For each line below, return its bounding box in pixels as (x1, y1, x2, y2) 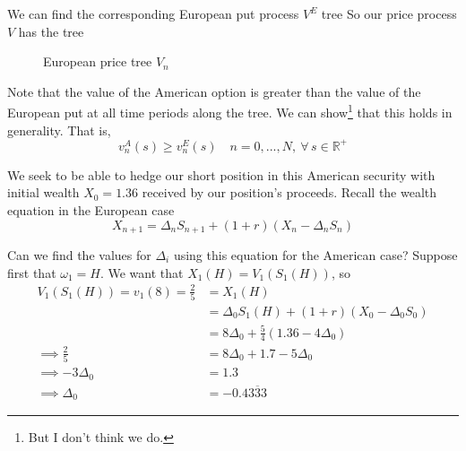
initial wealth (7, 183, 80, 202)
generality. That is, (7, 120, 111, 139)
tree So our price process (321, 4, 457, 22)
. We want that (99, 263, 184, 282)
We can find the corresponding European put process (7, 4, 299, 22)
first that (7, 263, 56, 282)
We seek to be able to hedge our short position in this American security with (7, 165, 436, 184)
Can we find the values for (7, 245, 151, 264)
